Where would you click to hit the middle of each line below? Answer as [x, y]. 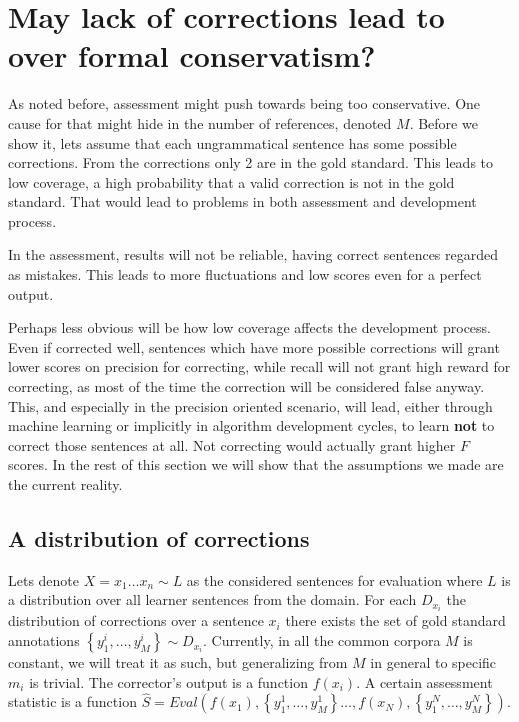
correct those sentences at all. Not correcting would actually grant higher [232, 444]
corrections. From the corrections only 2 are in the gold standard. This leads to [251, 162]
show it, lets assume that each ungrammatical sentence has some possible [232, 142]
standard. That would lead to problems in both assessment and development [242, 201]
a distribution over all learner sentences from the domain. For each [212, 599]
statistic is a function [72, 701]
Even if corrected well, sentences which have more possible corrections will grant [254, 346]
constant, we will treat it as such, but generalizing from [178, 662]
